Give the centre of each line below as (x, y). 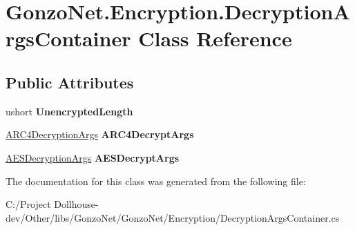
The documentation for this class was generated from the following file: (156, 181)
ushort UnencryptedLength (69, 111)
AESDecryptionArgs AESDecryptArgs (93, 157)
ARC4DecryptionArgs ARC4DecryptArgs (100, 134)
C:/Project (28, 204)
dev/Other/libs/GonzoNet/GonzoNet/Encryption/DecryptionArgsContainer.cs (173, 217)
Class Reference (215, 38)
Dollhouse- (76, 204)
